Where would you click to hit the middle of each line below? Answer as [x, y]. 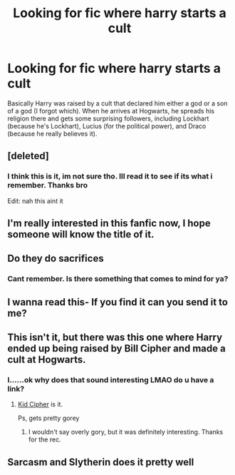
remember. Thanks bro [48, 185]
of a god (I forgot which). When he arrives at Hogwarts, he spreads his [111, 111]
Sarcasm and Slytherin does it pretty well [101, 462]
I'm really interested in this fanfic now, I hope [109, 224]
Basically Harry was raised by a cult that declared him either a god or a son [117, 103]
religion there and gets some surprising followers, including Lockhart [108, 118]
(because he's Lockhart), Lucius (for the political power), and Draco [107, 126]
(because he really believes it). [52, 133]
